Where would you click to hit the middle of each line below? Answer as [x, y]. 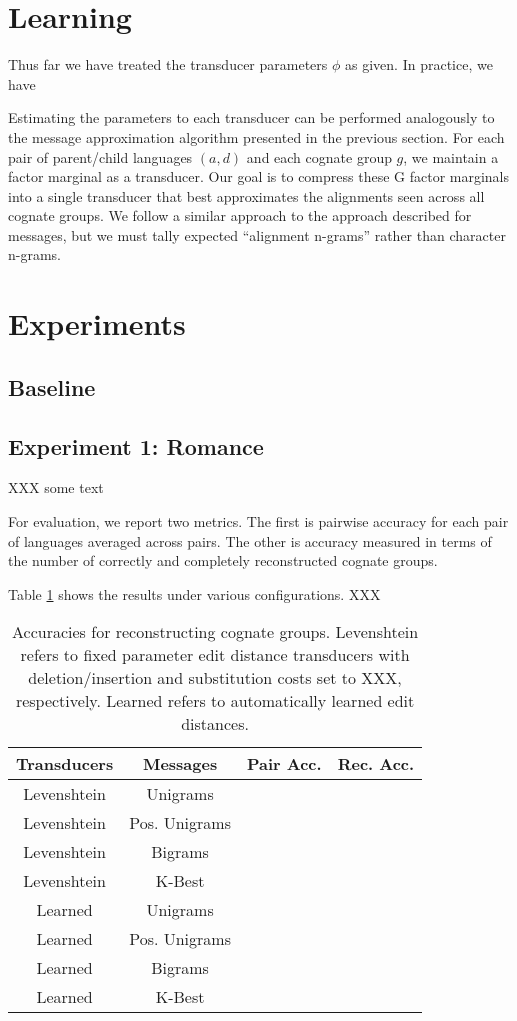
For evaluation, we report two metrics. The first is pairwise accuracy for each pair [258, 521]
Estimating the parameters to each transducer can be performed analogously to [251, 117]
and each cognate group [319, 156]
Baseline [52, 386]
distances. [215, 724]
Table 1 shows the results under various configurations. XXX [194, 593]
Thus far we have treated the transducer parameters [168, 64]
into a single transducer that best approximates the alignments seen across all [246, 195]
